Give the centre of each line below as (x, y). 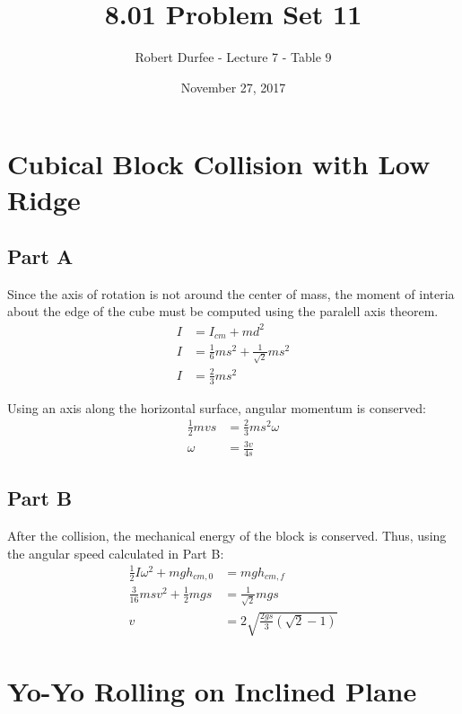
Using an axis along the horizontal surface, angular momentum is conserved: (217, 407)
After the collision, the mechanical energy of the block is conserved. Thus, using (227, 536)
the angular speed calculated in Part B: (116, 553)
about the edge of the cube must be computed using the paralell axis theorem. (223, 311)
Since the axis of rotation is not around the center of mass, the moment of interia (231, 293)
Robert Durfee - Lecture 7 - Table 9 (233, 57)
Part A (40, 256)
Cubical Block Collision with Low (219, 164)
